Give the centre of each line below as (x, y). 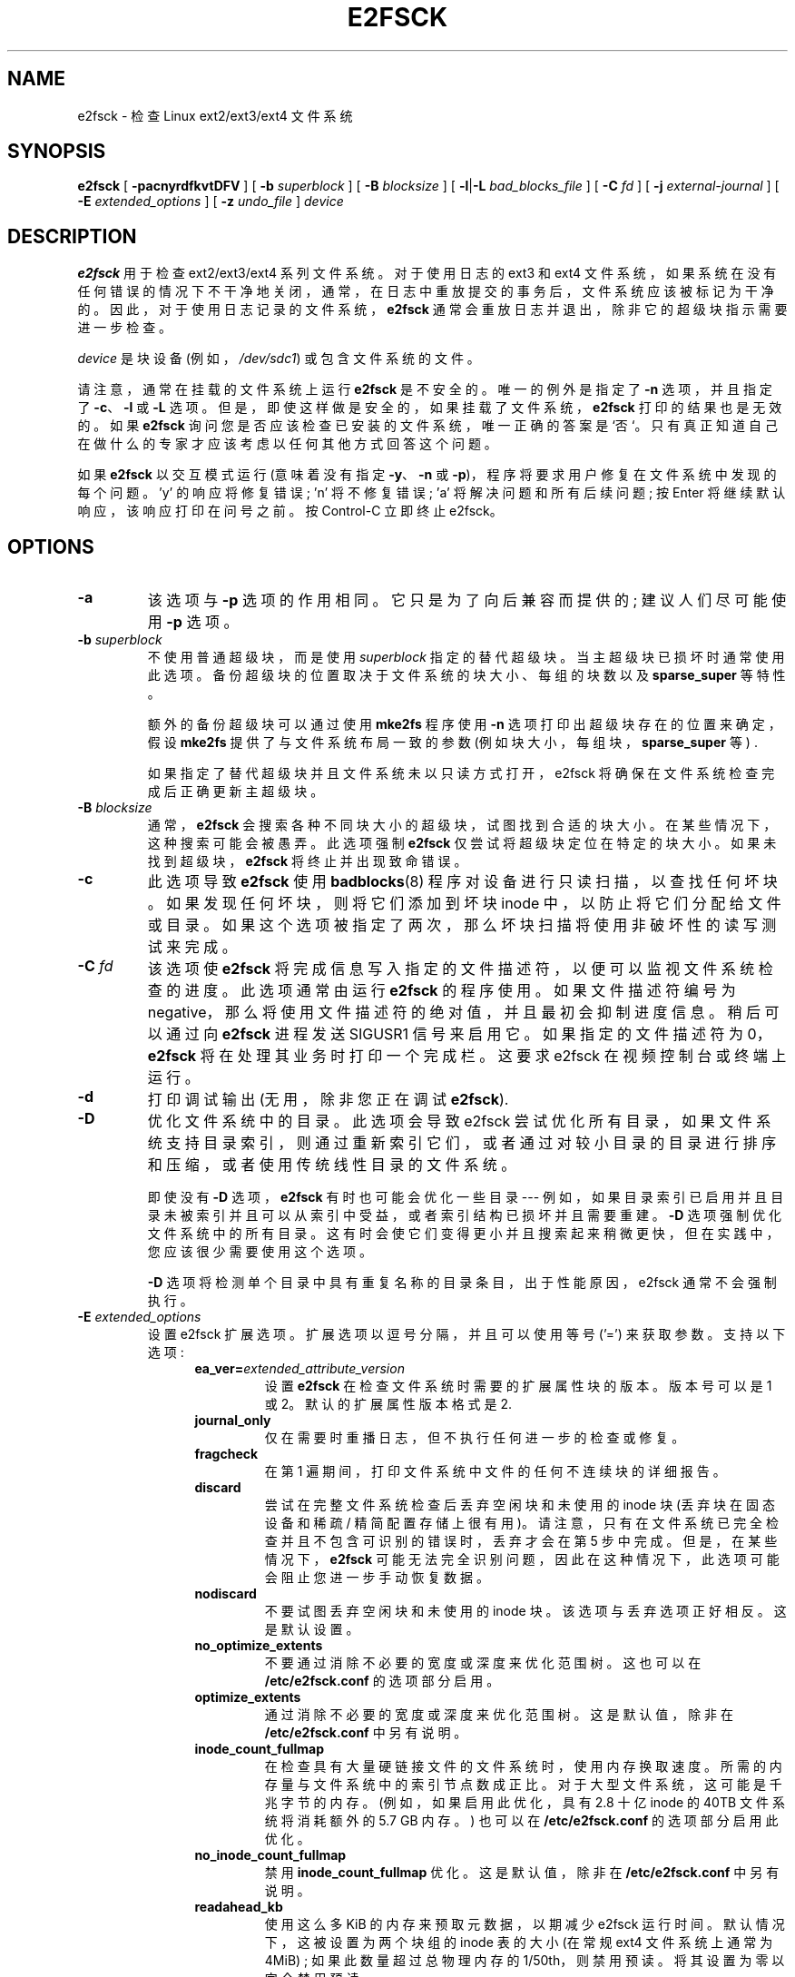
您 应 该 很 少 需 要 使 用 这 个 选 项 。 (260, 1252)
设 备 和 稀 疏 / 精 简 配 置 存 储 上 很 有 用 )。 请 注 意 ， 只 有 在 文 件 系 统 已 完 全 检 (522, 1523)
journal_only (233, 1421)
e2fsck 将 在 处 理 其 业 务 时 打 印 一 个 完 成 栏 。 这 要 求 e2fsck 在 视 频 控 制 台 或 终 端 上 (467, 1056)
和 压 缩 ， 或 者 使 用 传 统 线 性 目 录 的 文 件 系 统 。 (332, 1165)
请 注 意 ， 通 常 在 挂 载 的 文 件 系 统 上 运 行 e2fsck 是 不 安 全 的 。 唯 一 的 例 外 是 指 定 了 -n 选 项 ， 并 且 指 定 (425, 389)
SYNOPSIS (57, 152)
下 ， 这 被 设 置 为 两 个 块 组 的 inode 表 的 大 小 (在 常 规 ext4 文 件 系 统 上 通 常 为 (519, 1943)
